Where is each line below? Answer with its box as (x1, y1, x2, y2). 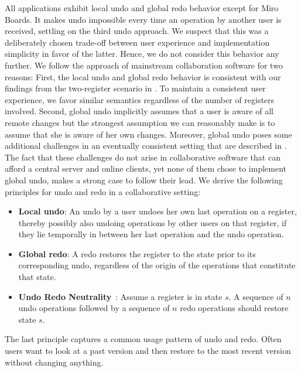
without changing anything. (5, 356, 104, 368)
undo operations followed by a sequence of (18, 302, 170, 314)
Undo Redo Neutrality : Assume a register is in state (18, 290, 223, 302)
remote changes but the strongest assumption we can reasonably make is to (5, 116, 275, 128)
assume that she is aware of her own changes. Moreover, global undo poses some (5, 128, 292, 140)
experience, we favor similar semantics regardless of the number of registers (5, 93, 275, 105)
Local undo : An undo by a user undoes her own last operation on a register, (18, 205, 297, 217)
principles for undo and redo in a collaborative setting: (5, 185, 201, 197)
